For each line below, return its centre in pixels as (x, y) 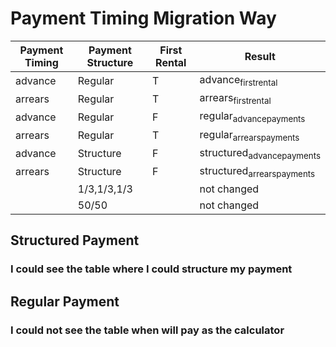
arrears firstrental (235, 99)
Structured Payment (75, 240)
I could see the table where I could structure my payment (151, 269)
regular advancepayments (252, 117)
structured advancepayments (260, 153)
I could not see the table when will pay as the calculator (147, 330)
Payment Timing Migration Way (143, 18)
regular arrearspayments (249, 135)
